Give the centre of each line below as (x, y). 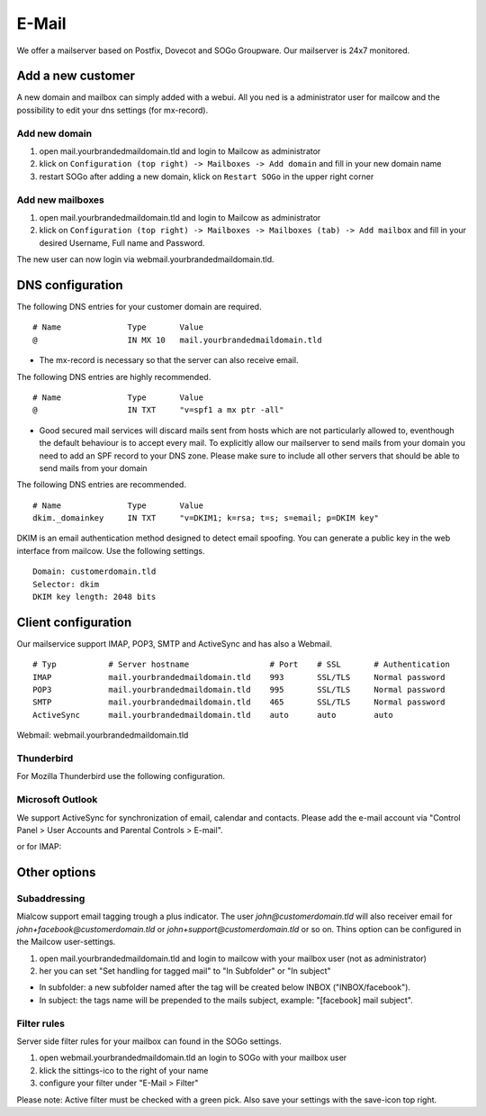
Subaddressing (51, 899)
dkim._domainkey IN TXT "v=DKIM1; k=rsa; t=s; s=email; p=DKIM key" (206, 518)
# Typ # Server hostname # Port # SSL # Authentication (241, 665)
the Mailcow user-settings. (66, 942)
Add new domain (54, 133)
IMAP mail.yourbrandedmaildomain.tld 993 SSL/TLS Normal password (239, 677)
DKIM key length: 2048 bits (94, 597)
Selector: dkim (66, 584)
